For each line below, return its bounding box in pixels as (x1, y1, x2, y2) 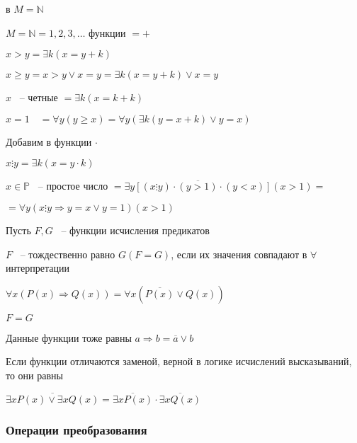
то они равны (6, 367, 63, 382)
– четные (19, 90, 58, 105)
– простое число (38, 178, 108, 193)
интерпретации (6, 260, 70, 275)
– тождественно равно (20, 246, 115, 261)
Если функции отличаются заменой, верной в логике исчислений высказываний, (6, 354, 352, 369)
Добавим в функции (6, 134, 92, 149)
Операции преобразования (6, 420, 147, 438)
